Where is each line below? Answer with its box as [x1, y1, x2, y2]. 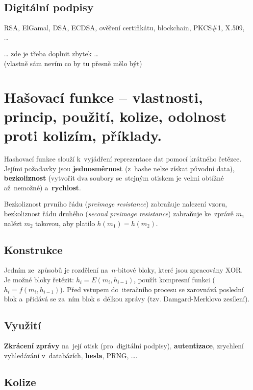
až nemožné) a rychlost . [4, 182, 81, 192]
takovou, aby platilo [35, 218, 95, 228]
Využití [4, 318, 41, 333]
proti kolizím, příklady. [4, 125, 162, 145]
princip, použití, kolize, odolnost [4, 106, 227, 126]
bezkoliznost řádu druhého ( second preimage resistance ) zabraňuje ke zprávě [4, 208, 234, 219]
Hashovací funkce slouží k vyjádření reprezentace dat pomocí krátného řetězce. [4, 154, 242, 164]
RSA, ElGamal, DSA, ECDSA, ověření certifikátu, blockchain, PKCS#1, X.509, [4, 23, 245, 33]
